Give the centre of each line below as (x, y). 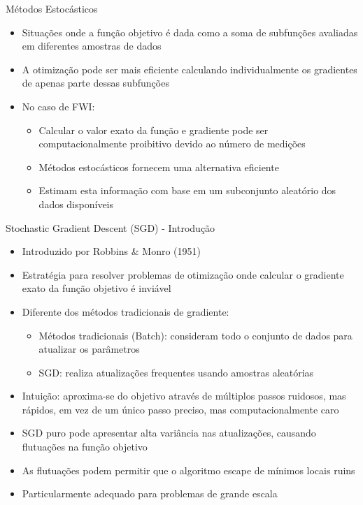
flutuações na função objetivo (85, 447)
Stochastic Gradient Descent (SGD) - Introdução (111, 227)
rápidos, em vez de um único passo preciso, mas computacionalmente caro (180, 409)
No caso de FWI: (58, 106)
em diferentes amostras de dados (92, 46)
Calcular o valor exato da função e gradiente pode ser (154, 130)
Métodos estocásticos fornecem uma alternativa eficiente (159, 167)
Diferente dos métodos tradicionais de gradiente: (126, 311)
